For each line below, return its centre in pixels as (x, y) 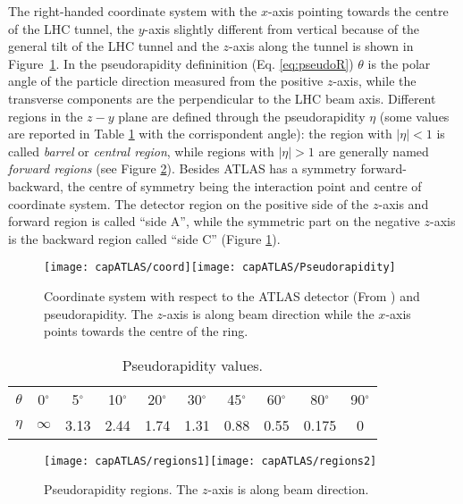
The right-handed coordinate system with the (133, 11)
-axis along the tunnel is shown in (321, 46)
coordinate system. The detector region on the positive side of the (189, 203)
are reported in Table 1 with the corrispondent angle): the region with (200, 134)
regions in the (46, 116)
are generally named (374, 151)
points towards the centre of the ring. (146, 331)
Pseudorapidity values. (193, 365)
